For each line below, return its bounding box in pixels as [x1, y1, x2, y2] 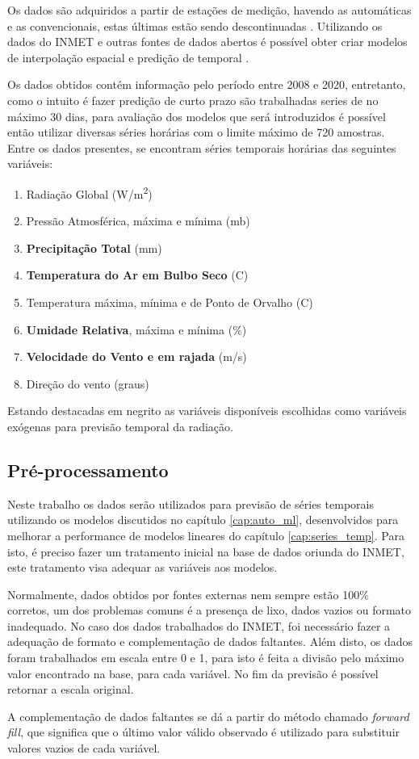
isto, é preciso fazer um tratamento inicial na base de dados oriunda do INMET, [7, 543, 404, 560]
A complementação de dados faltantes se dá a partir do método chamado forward [7, 707, 409, 724]
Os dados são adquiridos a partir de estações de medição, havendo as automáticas [7, 2, 412, 18]
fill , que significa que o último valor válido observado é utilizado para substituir [7, 723, 400, 740]
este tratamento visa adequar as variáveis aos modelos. [7, 559, 278, 576]
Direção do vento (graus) [26, 375, 149, 392]
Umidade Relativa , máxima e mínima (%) [26, 321, 247, 338]
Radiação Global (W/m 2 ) [26, 182, 153, 202]
